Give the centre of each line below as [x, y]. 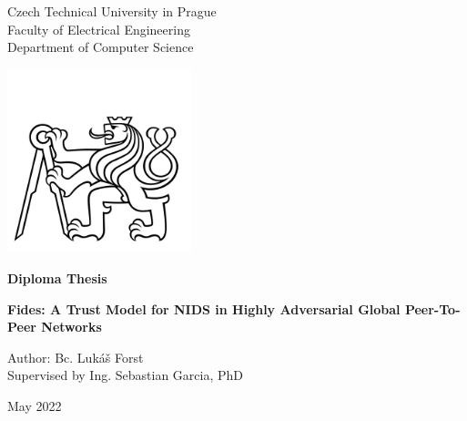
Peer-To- [432, 308]
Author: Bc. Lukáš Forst [76, 357]
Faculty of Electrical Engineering [99, 29]
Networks [71, 327]
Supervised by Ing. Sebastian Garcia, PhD [125, 375]
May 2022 [35, 405]
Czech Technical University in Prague [112, 11]
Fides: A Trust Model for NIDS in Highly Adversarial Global [204, 308]
